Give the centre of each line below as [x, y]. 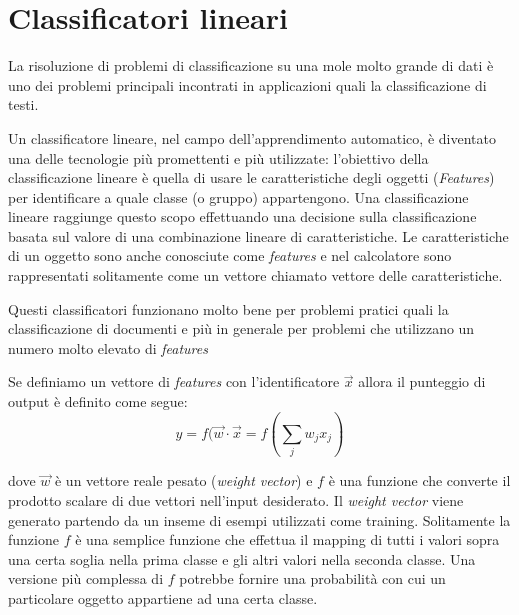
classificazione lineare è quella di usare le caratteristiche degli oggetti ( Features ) [251, 177]
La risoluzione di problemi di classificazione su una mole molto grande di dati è [251, 65]
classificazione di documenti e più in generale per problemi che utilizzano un [241, 328]
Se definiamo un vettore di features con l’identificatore [174, 381]
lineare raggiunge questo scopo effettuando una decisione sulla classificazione [242, 216]
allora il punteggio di [422, 381]
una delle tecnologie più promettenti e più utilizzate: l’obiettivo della [218, 157]
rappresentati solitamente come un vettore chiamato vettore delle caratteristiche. [255, 275]
